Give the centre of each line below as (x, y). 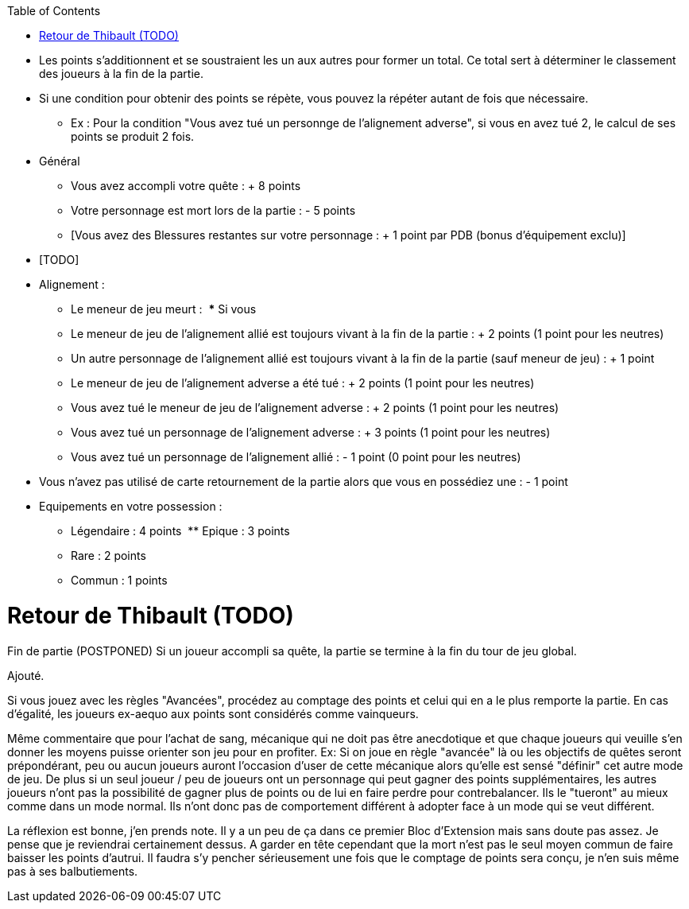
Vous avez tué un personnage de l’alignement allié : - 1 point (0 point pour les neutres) (296, 457)
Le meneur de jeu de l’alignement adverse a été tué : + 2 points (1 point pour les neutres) (303, 383)
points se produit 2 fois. (133, 136)
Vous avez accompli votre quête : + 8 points (186, 186)
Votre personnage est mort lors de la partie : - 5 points (213, 210)
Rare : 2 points (108, 555)
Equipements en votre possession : (131, 506)
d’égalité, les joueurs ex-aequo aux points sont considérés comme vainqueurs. (213, 713)
